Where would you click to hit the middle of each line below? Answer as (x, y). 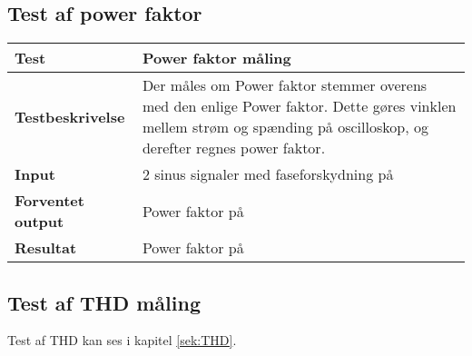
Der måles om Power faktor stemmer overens (285, 85)
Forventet (49, 201)
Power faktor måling (216, 58)
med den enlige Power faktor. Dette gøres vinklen (299, 106)
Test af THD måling (104, 302)
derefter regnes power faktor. (234, 148)
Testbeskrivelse (70, 116)
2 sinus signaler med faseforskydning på (268, 174)
